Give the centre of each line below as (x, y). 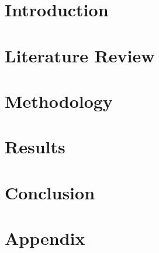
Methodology (59, 101)
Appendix (45, 238)
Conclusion (50, 192)
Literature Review (80, 55)
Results (35, 147)
